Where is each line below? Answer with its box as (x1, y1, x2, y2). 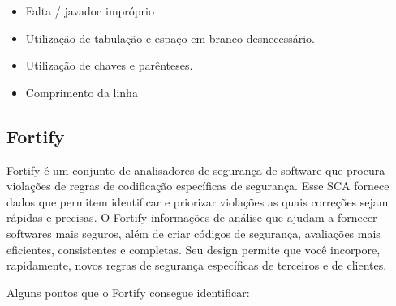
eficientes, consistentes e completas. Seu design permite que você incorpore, (6, 240, 381, 257)
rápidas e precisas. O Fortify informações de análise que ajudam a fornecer (6, 209, 377, 226)
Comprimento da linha (25, 83, 138, 100)
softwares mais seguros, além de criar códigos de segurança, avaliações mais (6, 224, 381, 241)
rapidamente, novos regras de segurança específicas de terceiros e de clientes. (6, 257, 387, 274)
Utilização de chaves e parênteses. (25, 57, 193, 74)
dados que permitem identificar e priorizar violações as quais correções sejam (6, 193, 389, 210)
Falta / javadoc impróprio (25, 2, 154, 19)
